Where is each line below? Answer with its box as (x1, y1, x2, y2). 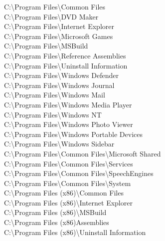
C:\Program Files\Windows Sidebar (4, 138, 115, 149)
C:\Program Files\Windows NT (4, 109, 102, 119)
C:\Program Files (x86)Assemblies (4, 217, 109, 227)
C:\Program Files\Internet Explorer (4, 21, 114, 31)
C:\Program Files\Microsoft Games (4, 30, 113, 41)
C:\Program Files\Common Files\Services (4, 158, 133, 168)
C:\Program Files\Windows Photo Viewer (4, 119, 133, 129)
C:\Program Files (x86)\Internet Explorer (4, 197, 133, 207)
